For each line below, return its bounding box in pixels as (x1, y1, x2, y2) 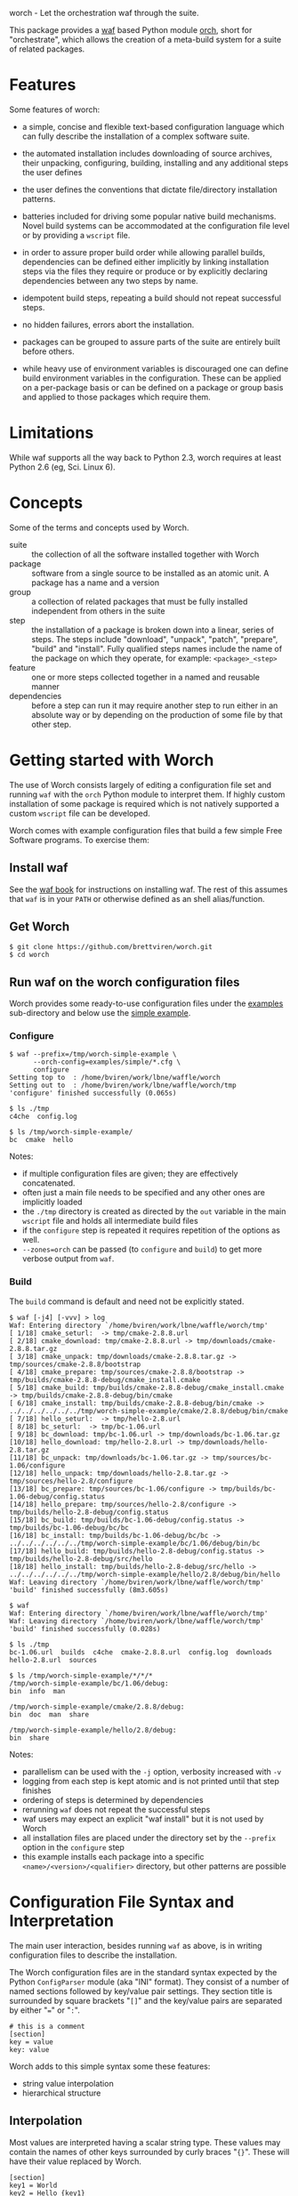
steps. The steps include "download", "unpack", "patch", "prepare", (31, 633, 278, 644)
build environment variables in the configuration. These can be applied (21, 373, 282, 383)
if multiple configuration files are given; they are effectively (21, 1169, 238, 1179)
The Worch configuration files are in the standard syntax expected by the (9, 1967, 278, 1977)
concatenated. (21, 1178, 76, 1188)
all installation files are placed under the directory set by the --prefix (21, 1832, 277, 1843)
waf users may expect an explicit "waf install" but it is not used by (21, 1814, 264, 1824)
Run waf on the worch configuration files (9, 974, 240, 990)
